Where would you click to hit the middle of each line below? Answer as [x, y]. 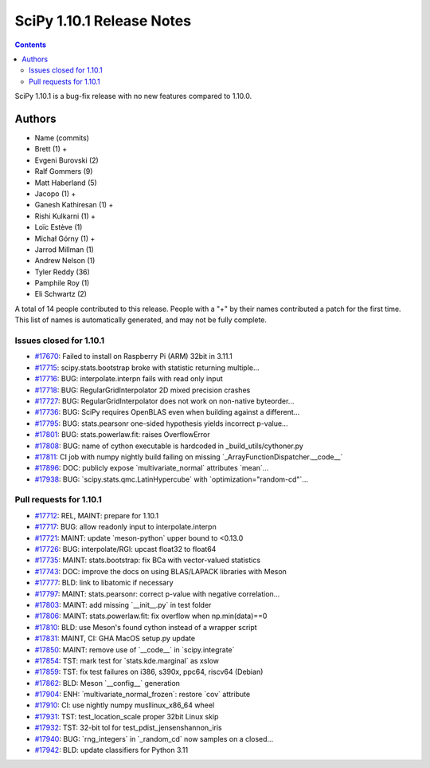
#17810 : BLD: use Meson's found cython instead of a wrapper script [146, 627]
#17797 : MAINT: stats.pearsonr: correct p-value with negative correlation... [157, 593]
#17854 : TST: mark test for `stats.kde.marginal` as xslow [127, 660]
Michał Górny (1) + [65, 238]
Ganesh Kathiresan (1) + [74, 205]
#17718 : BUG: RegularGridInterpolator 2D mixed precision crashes [143, 390]
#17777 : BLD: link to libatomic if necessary [104, 583]
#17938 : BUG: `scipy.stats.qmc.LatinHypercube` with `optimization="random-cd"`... [171, 479]
